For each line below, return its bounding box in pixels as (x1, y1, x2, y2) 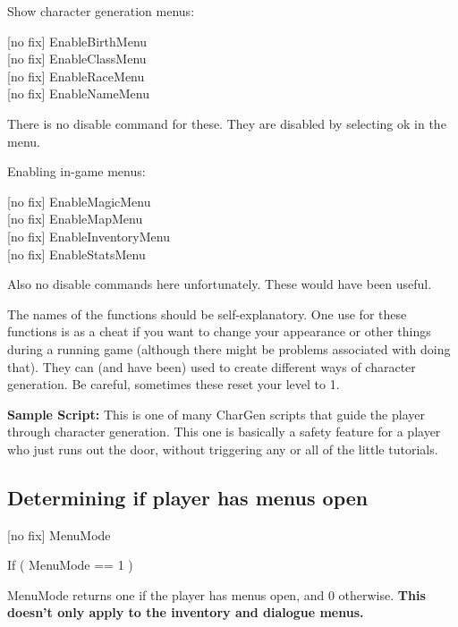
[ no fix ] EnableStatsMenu (7, 244, 146, 263)
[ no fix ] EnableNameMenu (7, 84, 149, 103)
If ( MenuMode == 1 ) (7, 555, 133, 574)
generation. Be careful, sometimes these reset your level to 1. (7, 375, 340, 394)
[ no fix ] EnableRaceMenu (7, 66, 145, 85)
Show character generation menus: (7, 2, 195, 20)
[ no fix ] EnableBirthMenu (7, 31, 148, 50)
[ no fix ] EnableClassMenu (7, 49, 147, 68)
